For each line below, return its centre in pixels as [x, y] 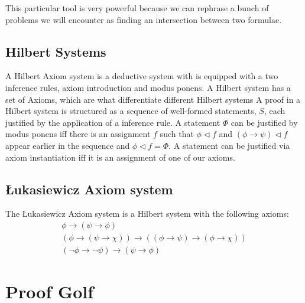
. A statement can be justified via [229, 145]
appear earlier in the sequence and [68, 145]
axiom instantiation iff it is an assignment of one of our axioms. [120, 157]
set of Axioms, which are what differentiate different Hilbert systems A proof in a [153, 99]
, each [275, 111]
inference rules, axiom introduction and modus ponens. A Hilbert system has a [148, 87]
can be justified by [264, 122]
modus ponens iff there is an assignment [78, 134]
